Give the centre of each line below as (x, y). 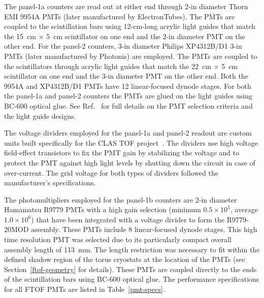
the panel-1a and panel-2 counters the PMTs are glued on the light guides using (128, 96)
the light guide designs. (40, 115)
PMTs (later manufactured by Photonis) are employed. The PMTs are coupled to (131, 56)
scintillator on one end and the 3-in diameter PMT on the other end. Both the (126, 76)
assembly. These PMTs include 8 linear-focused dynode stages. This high (144, 229)
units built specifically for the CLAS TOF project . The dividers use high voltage (131, 142)
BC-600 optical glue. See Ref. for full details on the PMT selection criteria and (128, 105)
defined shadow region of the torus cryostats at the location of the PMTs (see (125, 259)
